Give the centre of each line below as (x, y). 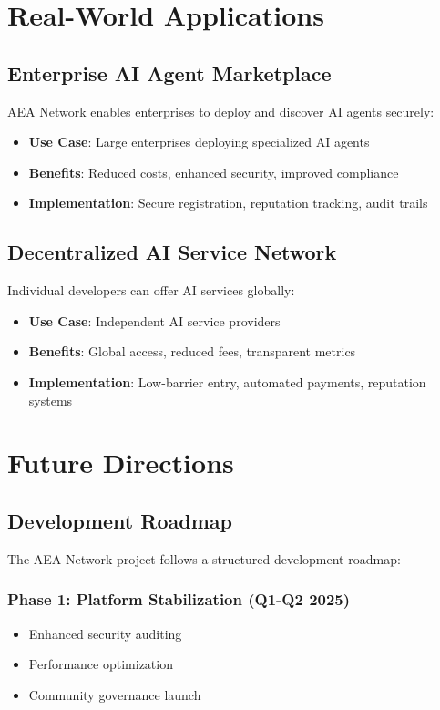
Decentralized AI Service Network (172, 252)
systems (51, 400)
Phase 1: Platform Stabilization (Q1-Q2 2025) (179, 599)
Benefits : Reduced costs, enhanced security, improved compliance (214, 172)
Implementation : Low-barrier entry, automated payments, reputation (227, 381)
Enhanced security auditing (105, 633)
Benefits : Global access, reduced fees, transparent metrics (192, 351)
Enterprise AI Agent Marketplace (169, 72)
